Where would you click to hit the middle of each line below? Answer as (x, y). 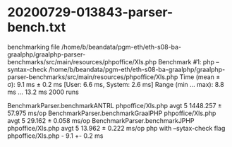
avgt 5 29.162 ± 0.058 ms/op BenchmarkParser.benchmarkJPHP (101, 120)
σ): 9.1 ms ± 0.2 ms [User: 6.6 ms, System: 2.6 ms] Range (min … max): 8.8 (116, 84)
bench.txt (37, 27)
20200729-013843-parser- (90, 12)
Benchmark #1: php (187, 61)
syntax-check (27, 69)
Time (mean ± (200, 77)
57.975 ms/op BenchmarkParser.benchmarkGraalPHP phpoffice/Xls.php (112, 113)
